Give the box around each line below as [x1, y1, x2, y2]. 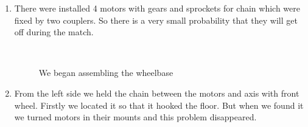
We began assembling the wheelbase [38, 66, 173, 79]
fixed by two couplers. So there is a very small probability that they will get [14, 13, 298, 26]
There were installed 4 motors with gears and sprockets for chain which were [14, 2, 301, 14]
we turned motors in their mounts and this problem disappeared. [14, 111, 257, 123]
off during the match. [14, 26, 94, 38]
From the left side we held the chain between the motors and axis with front [14, 86, 299, 99]
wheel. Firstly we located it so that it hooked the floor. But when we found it [14, 98, 304, 111]
